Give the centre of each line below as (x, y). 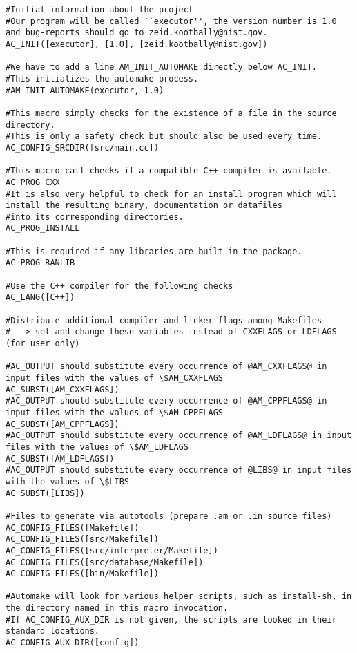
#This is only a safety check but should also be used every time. (164, 136)
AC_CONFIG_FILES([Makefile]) (73, 528)
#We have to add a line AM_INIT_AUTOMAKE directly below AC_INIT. (162, 67)
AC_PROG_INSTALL (43, 228)
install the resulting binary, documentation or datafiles (144, 206)
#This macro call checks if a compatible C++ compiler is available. (169, 171)
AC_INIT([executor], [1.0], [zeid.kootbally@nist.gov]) (137, 44)
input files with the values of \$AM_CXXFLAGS (114, 378)
